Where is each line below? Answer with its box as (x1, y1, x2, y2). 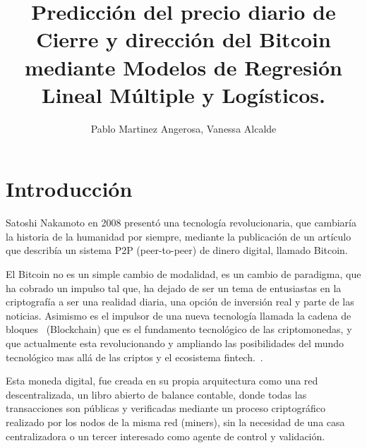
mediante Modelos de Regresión (25, 52, 342, 81)
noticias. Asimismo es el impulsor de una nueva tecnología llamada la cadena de (6, 308, 351, 322)
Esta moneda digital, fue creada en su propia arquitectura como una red (6, 373, 318, 388)
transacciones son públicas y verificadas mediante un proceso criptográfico (6, 401, 325, 416)
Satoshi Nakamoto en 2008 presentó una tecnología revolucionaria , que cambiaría (6, 215, 356, 230)
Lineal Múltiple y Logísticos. (42, 80, 325, 109)
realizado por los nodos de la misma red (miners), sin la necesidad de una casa (6, 414, 345, 429)
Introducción (6, 174, 133, 203)
